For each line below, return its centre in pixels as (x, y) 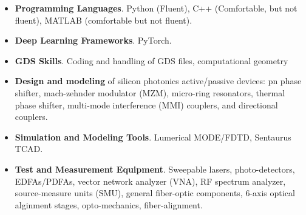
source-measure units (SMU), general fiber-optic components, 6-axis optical (155, 193)
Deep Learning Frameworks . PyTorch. (93, 40)
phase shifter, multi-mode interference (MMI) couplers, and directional (146, 104)
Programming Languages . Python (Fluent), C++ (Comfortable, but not (156, 8)
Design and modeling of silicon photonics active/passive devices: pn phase (158, 81)
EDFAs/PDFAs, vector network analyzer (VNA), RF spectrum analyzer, (150, 181)
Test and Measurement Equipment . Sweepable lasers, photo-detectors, (155, 169)
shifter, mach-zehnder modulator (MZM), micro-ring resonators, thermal (150, 92)
